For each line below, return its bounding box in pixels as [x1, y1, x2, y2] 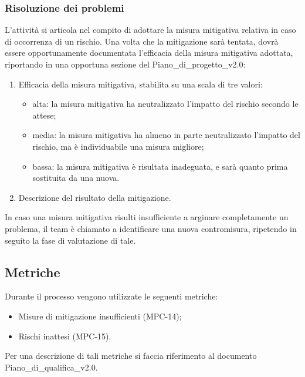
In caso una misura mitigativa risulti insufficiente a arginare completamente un [5, 211, 289, 223]
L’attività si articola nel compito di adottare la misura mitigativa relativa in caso [5, 23, 296, 36]
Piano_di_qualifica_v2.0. [5, 361, 98, 373]
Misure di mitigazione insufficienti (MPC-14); [18, 309, 182, 322]
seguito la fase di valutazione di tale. [5, 234, 136, 246]
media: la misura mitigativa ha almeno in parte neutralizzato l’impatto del [32, 129, 300, 141]
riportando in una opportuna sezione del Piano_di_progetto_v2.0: [5, 58, 246, 70]
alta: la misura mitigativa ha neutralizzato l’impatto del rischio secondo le [32, 97, 299, 110]
